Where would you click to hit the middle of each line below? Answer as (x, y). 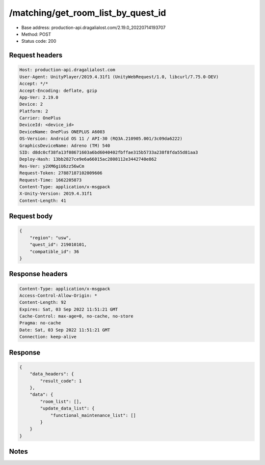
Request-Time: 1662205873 (51, 180)
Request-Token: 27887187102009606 (61, 173)
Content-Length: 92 (43, 303)
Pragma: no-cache (40, 323)
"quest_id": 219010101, (58, 245)
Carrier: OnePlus (40, 118)
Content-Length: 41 (43, 201)
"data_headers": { (52, 374)
